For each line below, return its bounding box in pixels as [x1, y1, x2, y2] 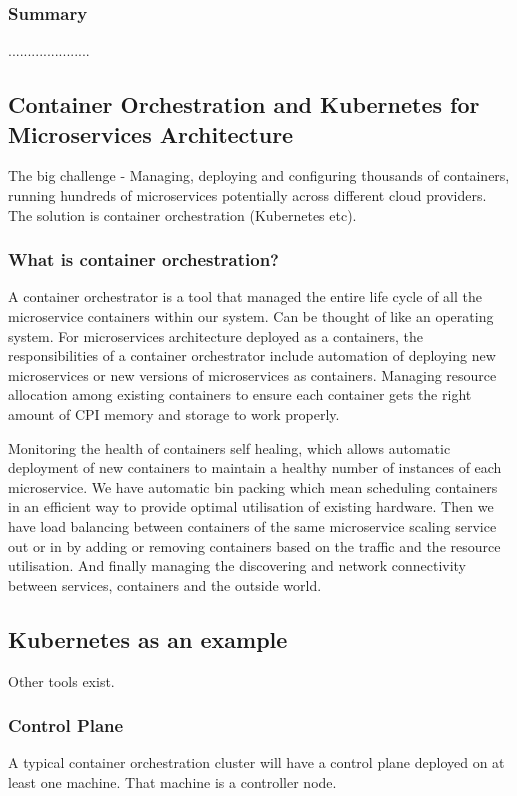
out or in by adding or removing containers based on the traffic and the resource [8, 535, 501, 556]
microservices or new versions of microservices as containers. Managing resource [8, 364, 497, 385]
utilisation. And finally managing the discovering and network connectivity [8, 555, 467, 576]
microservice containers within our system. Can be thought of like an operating [8, 306, 494, 326]
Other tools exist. [8, 670, 115, 691]
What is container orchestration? [8, 247, 279, 272]
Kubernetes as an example [8, 623, 288, 654]
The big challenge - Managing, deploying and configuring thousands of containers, [8, 165, 510, 186]
